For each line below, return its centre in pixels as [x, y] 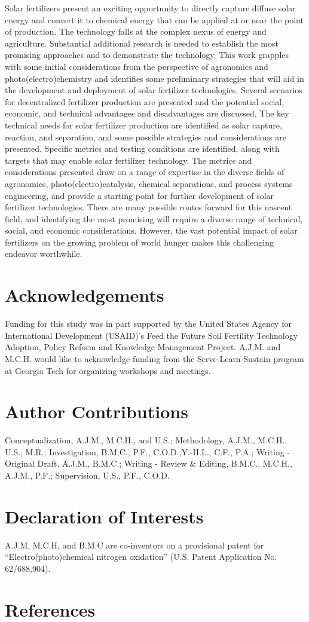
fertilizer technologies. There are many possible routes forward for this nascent [149, 207]
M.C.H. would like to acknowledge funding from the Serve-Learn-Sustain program [154, 358]
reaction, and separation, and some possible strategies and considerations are [146, 137]
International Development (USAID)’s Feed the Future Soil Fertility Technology [152, 335]
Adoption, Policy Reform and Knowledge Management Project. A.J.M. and [143, 347]
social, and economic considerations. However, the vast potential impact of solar [151, 230]
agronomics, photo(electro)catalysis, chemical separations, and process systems [149, 183]
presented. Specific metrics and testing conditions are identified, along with [142, 148]
